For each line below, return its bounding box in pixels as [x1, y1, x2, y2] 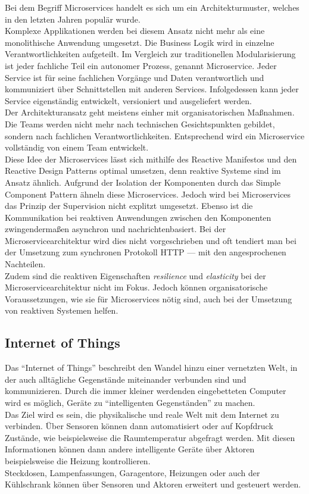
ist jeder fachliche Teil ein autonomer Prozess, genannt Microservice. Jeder [5, 59, 277, 71]
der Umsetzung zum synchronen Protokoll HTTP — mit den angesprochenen [5, 246, 286, 258]
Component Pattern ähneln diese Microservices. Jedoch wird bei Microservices [5, 187, 291, 200]
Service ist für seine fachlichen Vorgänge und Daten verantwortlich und [5, 71, 264, 83]
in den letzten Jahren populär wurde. [5, 12, 141, 25]
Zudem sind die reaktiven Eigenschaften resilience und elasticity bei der [5, 269, 266, 282]
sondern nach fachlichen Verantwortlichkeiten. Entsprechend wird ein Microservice [5, 129, 305, 142]
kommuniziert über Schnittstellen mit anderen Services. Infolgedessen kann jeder [5, 83, 299, 95]
